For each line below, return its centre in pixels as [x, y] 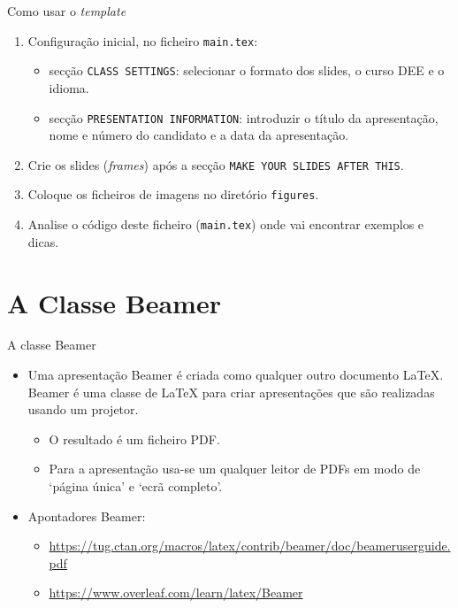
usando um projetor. [83, 409]
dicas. [43, 241]
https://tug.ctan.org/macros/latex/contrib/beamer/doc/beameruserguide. [250, 546]
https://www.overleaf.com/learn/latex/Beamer [176, 593]
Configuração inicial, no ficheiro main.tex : [143, 40]
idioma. [69, 87]
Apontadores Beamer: [87, 516]
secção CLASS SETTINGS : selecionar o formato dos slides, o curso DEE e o [247, 70]
